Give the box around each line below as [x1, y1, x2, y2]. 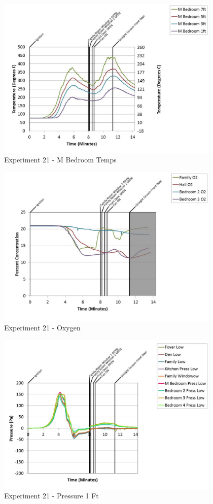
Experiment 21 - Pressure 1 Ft [4, 490, 99, 501]
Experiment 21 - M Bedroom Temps [4, 154, 117, 165]
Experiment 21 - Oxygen [4, 322, 81, 333]
